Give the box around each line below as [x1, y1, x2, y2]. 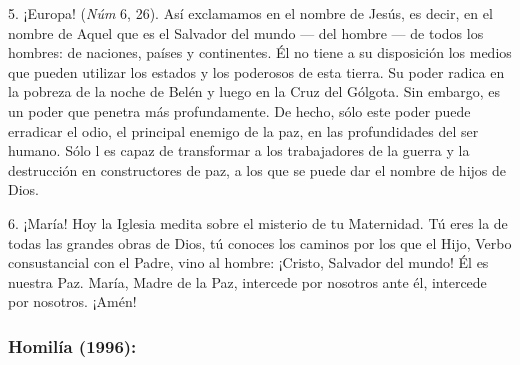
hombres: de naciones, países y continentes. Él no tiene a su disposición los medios [8, 42, 512, 63]
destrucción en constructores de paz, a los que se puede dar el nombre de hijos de [8, 159, 506, 180]
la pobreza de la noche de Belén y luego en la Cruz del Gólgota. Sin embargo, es [8, 81, 500, 102]
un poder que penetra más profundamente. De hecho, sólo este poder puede [8, 100, 471, 121]
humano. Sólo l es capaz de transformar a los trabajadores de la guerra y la [8, 140, 470, 161]
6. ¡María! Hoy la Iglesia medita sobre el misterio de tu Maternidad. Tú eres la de [8, 212, 508, 233]
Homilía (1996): [8, 333, 137, 358]
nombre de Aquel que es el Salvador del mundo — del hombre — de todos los [8, 22, 484, 43]
